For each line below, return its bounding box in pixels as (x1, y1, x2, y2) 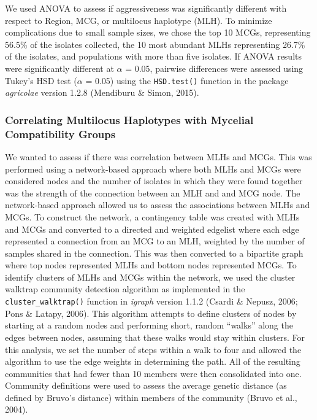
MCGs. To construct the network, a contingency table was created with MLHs (5, 210, 300, 223)
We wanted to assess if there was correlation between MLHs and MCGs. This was (5, 150, 312, 163)
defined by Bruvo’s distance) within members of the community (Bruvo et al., (5, 391, 297, 403)
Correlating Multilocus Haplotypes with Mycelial (5, 112, 254, 127)
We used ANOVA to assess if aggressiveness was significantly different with (5, 2, 287, 14)
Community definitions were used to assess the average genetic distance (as (5, 379, 287, 392)
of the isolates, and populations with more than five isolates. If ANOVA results (5, 50, 302, 63)
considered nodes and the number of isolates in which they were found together (5, 174, 303, 187)
